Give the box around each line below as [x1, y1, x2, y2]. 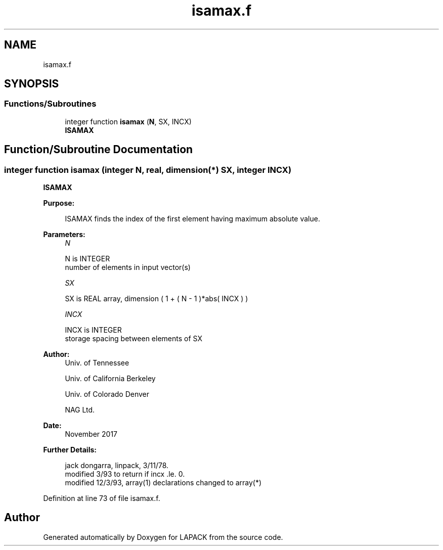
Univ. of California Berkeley [65, 374, 156, 383]
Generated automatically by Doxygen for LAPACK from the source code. [43, 532, 283, 541]
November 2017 [65, 430, 118, 439]
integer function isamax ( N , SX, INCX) [65, 117, 192, 126]
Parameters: [43, 230, 85, 239]
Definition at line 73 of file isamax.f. [43, 494, 160, 503]
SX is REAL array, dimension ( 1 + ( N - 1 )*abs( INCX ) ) [65, 294, 248, 303]
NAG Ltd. [65, 405, 95, 415]
